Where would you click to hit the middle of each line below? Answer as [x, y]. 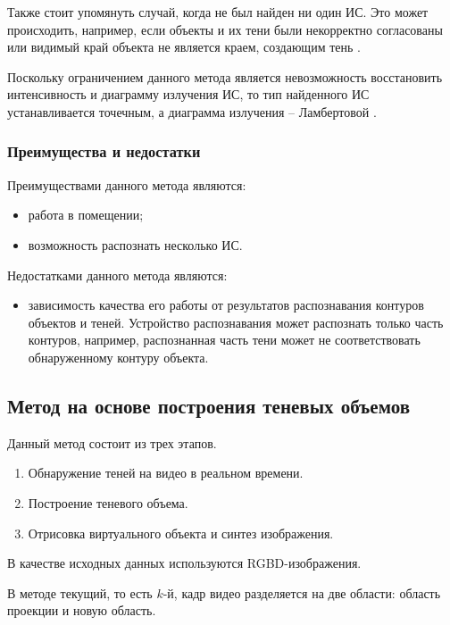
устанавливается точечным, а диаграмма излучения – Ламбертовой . [192, 111]
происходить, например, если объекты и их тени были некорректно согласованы [225, 29]
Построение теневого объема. [108, 502]
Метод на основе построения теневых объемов [209, 405]
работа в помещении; [86, 215]
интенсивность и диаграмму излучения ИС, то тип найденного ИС [188, 94]
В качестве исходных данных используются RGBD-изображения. [184, 563]
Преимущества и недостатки [104, 151]
